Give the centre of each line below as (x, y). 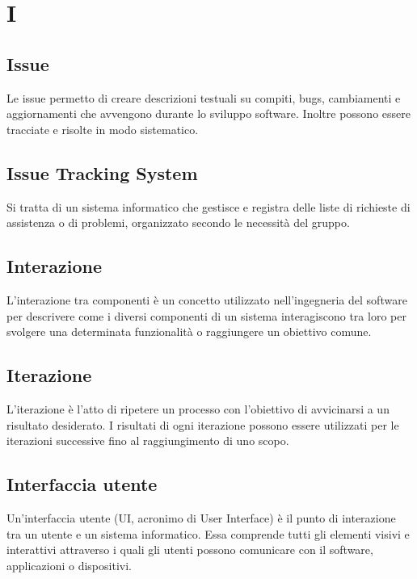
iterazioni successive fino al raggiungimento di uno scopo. (148, 441)
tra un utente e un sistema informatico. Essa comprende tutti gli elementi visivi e (208, 533)
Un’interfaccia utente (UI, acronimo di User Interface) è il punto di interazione (201, 517)
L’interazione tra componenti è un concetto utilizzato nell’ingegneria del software (207, 299)
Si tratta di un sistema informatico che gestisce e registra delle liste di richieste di (208, 206)
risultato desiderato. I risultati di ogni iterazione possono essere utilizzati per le (203, 424)
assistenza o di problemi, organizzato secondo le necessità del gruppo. (178, 222)
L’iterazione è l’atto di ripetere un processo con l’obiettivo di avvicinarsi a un (198, 408)
